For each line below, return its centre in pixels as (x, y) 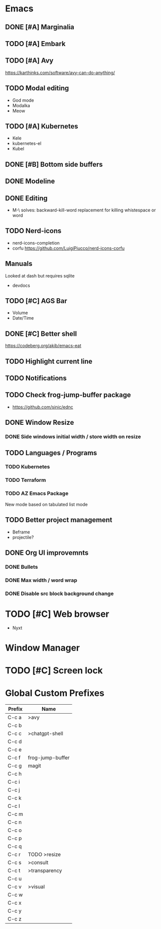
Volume (20, 313)
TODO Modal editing (37, 88)
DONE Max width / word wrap (41, 580)
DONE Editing (27, 198)
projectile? (23, 537)
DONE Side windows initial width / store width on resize (73, 437)
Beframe (21, 532)
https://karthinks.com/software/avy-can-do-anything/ (60, 72)
